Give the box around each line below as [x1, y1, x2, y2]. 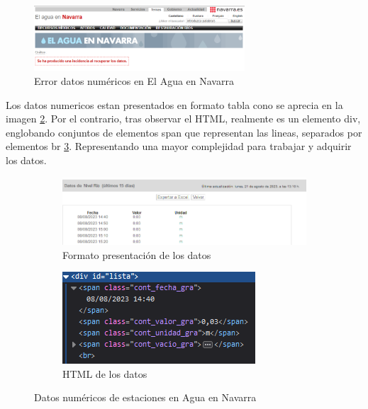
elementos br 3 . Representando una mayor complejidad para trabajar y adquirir [6, 139, 352, 154]
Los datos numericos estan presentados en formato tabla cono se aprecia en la [6, 97, 343, 112]
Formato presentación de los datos [62, 247, 211, 262]
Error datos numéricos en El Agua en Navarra [34, 74, 234, 88]
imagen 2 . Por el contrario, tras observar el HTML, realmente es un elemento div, [6, 111, 361, 126]
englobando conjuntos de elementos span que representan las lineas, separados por [6, 125, 362, 139]
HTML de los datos [62, 366, 147, 381]
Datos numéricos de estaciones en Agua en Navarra [34, 390, 257, 405]
